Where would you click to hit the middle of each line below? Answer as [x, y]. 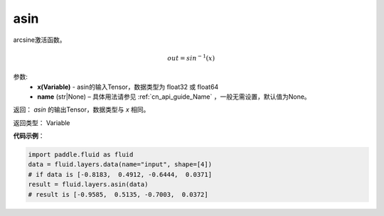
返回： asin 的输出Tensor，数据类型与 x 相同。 [81, 109]
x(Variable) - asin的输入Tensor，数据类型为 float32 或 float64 [128, 87]
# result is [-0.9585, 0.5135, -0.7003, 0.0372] [118, 194]
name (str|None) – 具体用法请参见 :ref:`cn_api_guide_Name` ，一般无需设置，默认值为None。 [174, 97]
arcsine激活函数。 [40, 40]
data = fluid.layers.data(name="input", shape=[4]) [120, 164]
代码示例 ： [29, 136]
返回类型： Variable [42, 123]
